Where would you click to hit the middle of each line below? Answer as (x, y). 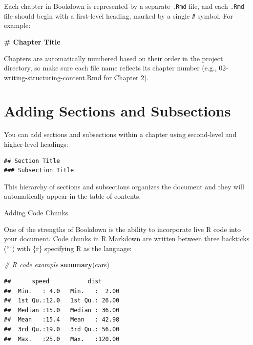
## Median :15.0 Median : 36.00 (62, 310)
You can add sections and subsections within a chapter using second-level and (120, 134)
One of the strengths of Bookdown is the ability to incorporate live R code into (122, 229)
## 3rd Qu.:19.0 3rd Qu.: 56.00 (62, 329)
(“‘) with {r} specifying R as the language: (68, 248)
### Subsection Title (39, 171)
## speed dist (53, 281)
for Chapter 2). (126, 77)
